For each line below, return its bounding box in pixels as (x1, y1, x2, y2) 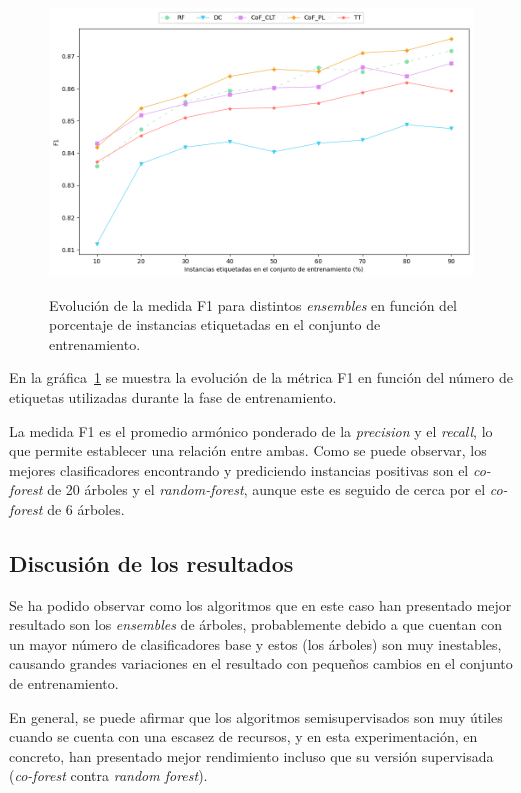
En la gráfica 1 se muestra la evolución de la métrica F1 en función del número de (9, 367, 513, 388)
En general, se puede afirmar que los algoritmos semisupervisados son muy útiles (9, 706, 503, 727)
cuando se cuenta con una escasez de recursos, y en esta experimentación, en (9, 726, 478, 747)
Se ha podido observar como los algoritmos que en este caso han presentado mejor (9, 594, 512, 615)
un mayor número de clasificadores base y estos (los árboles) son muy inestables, (9, 633, 502, 654)
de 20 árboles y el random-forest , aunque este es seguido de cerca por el (47, 479, 486, 500)
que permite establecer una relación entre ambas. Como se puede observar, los (9, 440, 487, 461)
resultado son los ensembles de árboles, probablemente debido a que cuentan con (9, 614, 502, 635)
